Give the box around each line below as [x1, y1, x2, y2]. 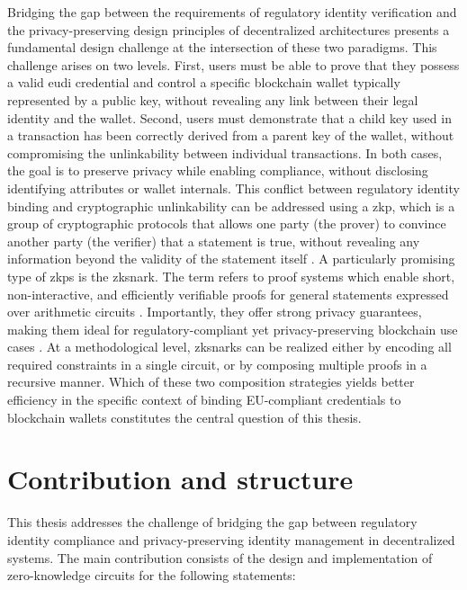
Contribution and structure [7, 460, 354, 497]
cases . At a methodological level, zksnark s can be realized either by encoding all [7, 337, 452, 356]
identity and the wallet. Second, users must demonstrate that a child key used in [7, 108, 452, 127]
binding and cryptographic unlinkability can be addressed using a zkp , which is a [7, 196, 455, 215]
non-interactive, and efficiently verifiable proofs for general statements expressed [7, 284, 449, 303]
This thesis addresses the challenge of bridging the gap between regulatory [7, 513, 418, 532]
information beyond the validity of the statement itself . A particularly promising [7, 249, 455, 268]
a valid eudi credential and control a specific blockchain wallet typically [7, 73, 400, 92]
